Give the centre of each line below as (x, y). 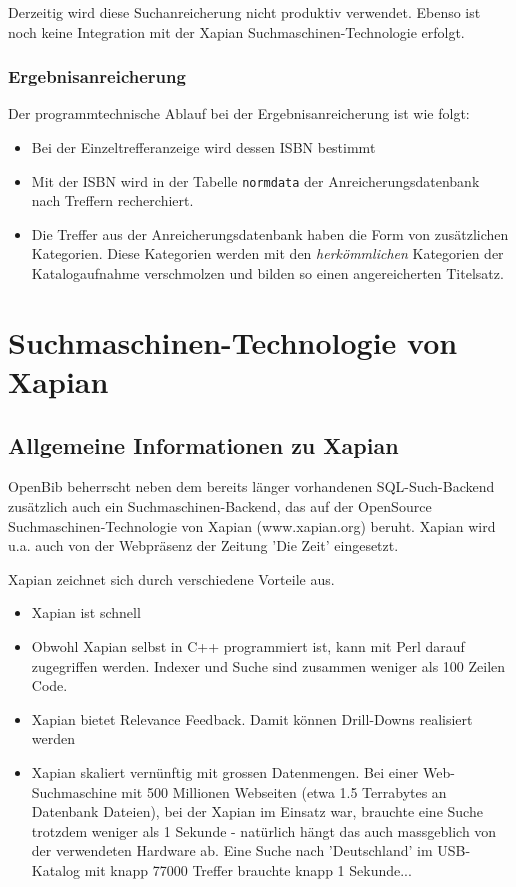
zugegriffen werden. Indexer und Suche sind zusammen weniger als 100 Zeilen (268, 665)
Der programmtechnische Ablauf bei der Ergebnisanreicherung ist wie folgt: (239, 113)
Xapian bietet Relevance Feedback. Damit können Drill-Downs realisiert (252, 718)
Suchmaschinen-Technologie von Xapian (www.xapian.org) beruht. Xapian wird (252, 525)
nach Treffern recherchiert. (112, 200)
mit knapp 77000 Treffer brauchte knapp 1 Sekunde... (248, 869)
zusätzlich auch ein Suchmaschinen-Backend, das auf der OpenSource (220, 505)
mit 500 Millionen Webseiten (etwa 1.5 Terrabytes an (284, 791)
